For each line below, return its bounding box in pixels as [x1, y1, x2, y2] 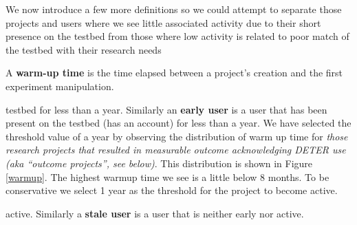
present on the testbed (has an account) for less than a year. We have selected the [6, 116, 351, 130]
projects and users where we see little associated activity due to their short [6, 15, 321, 30]
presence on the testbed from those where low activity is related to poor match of [6, 29, 349, 43]
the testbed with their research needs [6, 42, 162, 56]
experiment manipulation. [6, 78, 114, 93]
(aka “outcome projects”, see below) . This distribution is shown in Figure [6, 156, 313, 170]
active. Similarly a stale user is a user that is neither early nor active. [6, 206, 304, 220]
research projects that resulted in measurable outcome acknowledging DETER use [6, 142, 346, 157]
